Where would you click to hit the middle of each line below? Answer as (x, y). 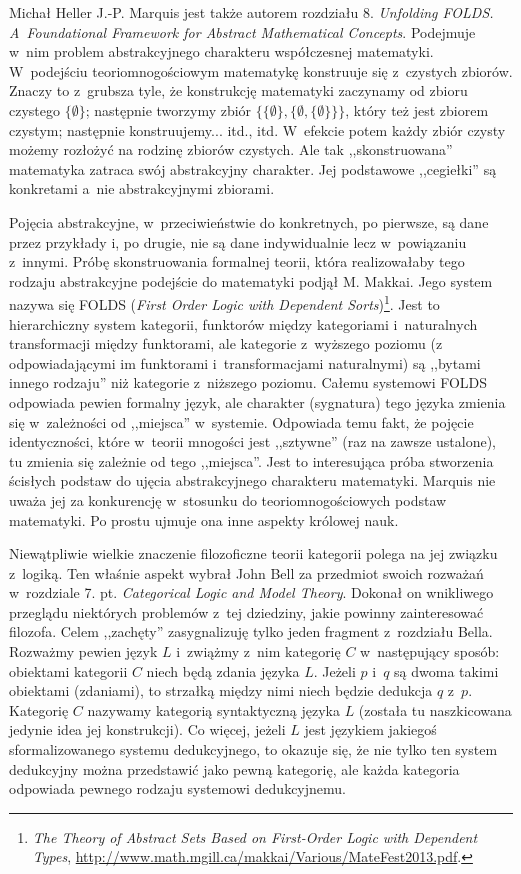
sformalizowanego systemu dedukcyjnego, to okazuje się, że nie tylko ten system (253, 749)
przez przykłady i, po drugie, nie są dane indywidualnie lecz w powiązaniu (238, 241)
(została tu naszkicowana (435, 709)
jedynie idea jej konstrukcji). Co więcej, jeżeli (147, 729)
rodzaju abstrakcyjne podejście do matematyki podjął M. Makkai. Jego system (251, 280)
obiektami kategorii (68, 670)
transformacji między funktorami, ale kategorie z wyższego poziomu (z (226, 343)
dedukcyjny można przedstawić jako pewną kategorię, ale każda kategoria (234, 768)
